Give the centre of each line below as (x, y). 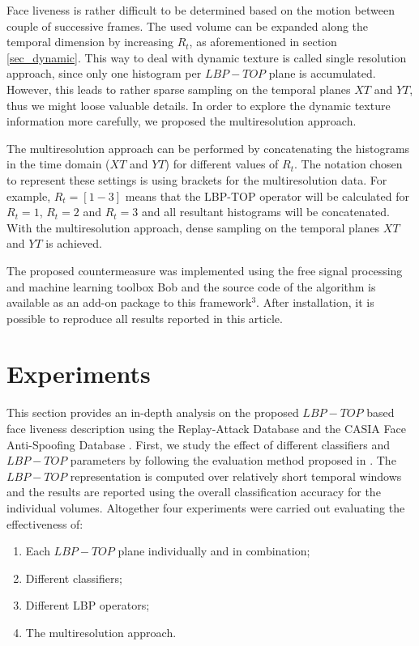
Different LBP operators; (88, 605)
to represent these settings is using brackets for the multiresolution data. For (197, 179)
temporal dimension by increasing (90, 42)
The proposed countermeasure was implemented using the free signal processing (205, 270)
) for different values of (222, 164)
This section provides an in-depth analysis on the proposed (153, 412)
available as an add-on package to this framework (129, 302)
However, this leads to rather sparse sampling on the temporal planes (179, 89)
